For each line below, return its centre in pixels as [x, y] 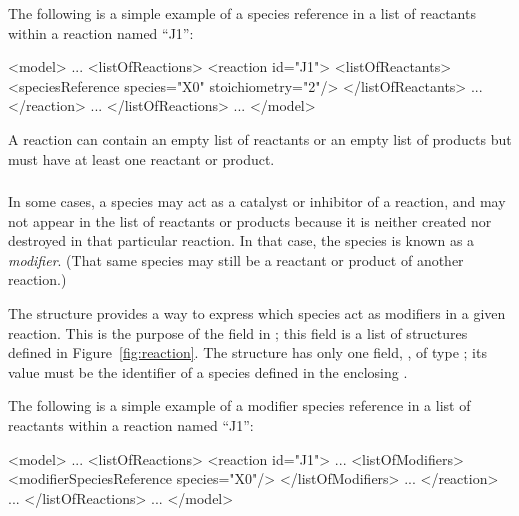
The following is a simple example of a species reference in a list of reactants [242, 13]
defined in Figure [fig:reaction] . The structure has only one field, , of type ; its [247, 352]
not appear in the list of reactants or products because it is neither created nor [250, 220]
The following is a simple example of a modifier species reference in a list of [239, 405]
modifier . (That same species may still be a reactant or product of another [236, 259]
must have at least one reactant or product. [141, 158]
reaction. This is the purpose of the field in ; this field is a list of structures [238, 332]
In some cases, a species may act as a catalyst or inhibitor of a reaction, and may [257, 201]
